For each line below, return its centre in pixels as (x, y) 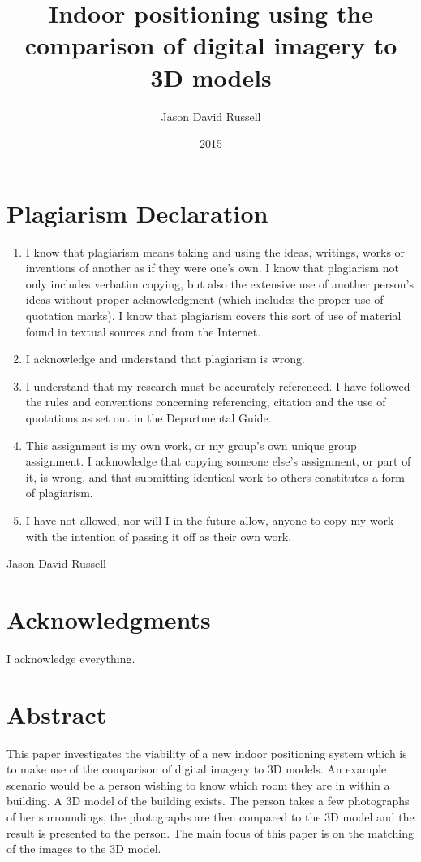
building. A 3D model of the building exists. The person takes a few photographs (208, 801)
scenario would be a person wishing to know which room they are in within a (198, 784)
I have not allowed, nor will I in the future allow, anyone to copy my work (210, 520)
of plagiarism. (59, 493)
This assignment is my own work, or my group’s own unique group (191, 445)
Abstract (57, 714)
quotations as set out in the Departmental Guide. (148, 417)
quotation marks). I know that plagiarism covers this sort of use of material (213, 315)
